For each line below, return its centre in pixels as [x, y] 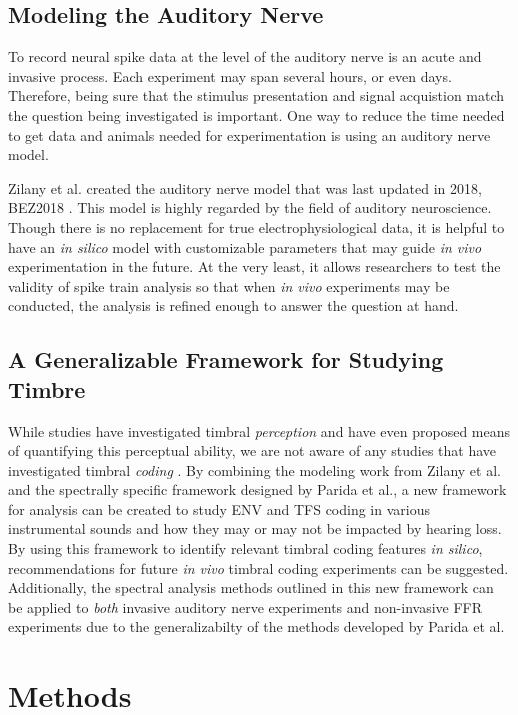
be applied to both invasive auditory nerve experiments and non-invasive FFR [245, 606]
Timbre [47, 388]
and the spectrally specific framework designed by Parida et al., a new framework [257, 489]
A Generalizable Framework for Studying [226, 359]
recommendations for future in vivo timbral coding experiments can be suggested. [258, 567]
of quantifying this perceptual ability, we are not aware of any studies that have [252, 450]
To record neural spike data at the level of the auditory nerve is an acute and [245, 56]
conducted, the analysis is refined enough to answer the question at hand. [233, 305]
